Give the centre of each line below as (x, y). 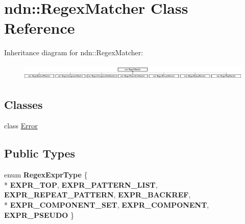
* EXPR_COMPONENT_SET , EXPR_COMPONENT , (107, 205)
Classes (23, 104)
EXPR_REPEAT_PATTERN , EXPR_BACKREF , (97, 195)
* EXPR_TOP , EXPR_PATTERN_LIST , (81, 184)
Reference (40, 28)
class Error (21, 126)
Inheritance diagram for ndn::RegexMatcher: (74, 52)
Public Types (40, 153)
